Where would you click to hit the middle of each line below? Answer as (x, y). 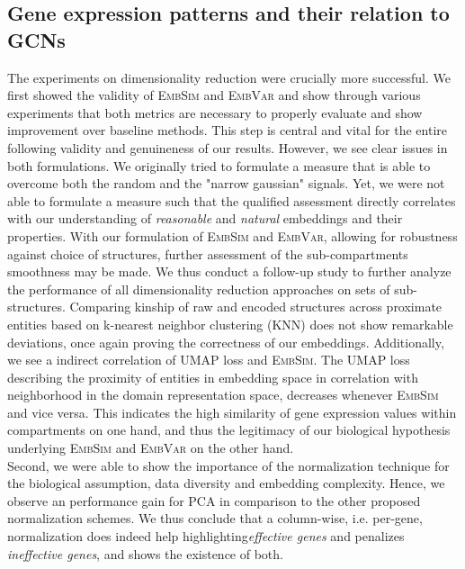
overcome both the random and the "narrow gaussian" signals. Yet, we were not (226, 183)
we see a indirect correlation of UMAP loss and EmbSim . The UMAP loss (209, 360)
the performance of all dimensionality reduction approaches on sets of (199, 289)
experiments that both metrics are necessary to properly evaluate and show (215, 112)
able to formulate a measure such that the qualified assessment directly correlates (232, 200)
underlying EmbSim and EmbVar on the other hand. (151, 448)
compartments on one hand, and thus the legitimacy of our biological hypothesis (229, 430)
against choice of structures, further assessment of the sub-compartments (208, 253)
